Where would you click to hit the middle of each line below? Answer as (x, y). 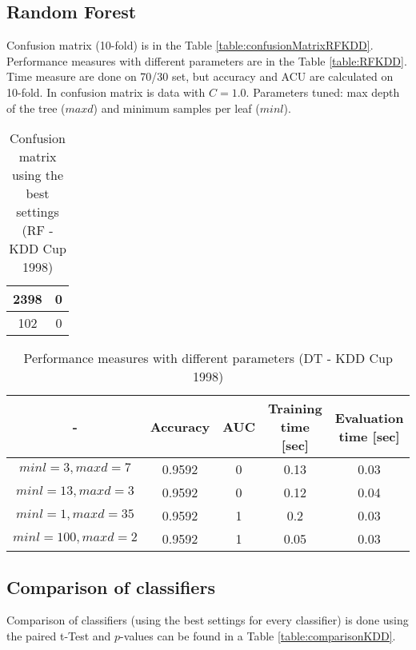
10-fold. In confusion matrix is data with (106, 92)
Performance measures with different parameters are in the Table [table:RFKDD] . (207, 60)
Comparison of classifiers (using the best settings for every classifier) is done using (208, 620)
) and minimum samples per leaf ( (176, 108)
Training (295, 409)
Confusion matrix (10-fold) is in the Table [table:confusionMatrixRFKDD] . (190, 45)
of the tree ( (36, 108)
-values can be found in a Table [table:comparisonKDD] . (258, 635)
